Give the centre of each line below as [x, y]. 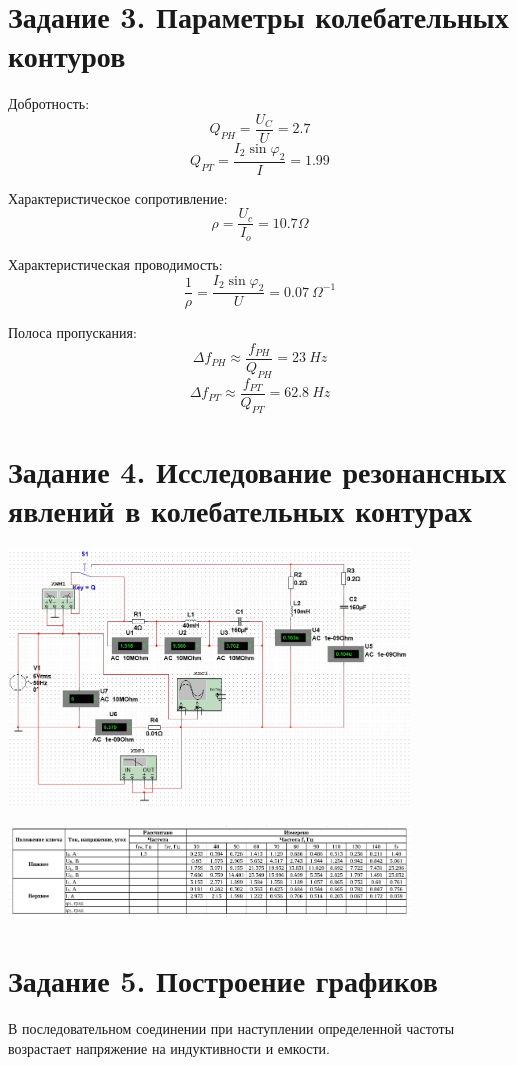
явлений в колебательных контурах [240, 510]
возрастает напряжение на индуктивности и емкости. [169, 1047]
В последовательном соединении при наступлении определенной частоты [231, 1028]
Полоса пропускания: [72, 332]
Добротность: [49, 103]
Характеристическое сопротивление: [118, 197]
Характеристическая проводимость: [115, 263]
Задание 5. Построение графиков [223, 980]
